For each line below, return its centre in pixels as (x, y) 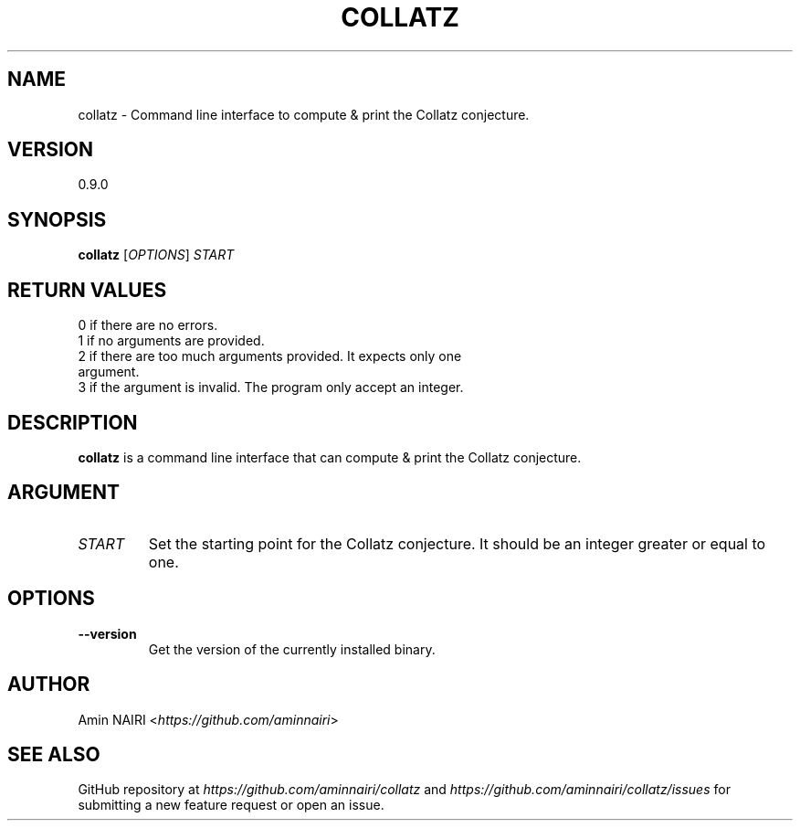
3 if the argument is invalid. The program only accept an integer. (271, 387)
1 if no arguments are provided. (171, 341)
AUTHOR (49, 685)
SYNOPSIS (57, 219)
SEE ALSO (54, 754)
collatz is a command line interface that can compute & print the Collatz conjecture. (330, 457)
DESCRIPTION (73, 422)
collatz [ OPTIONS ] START (156, 255)
